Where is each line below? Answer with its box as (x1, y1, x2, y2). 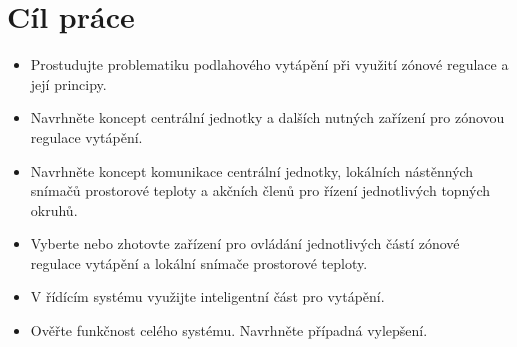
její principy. (30, 73, 107, 94)
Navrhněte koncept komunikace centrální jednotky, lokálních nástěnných (30, 160, 474, 181)
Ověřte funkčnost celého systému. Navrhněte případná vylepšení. (30, 320, 428, 341)
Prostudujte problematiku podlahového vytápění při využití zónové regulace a (30, 54, 509, 75)
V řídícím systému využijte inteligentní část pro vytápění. (30, 286, 385, 307)
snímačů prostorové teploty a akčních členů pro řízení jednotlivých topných (30, 180, 491, 201)
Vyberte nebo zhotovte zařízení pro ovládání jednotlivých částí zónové (30, 233, 460, 254)
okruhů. (30, 199, 78, 220)
